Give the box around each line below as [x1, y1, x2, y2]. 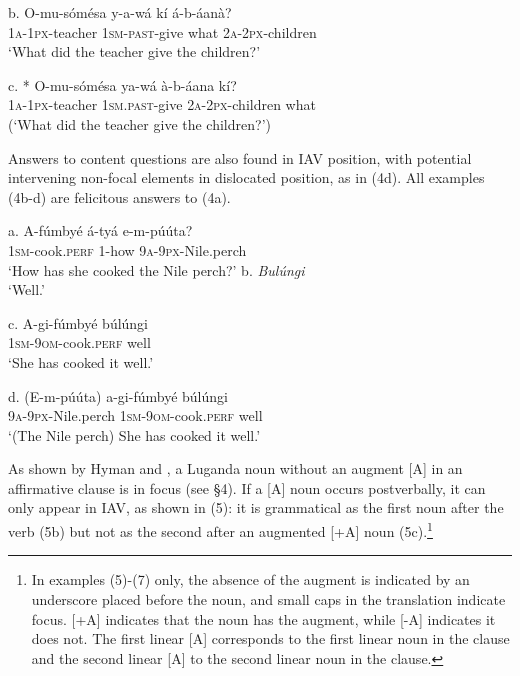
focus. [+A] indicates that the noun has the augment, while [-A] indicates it [31, 608, 496, 629]
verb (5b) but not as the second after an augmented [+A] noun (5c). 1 [8, 518, 433, 541]
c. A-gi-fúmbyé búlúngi [8, 312, 149, 333]
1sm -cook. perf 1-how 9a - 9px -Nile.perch [8, 239, 247, 260]
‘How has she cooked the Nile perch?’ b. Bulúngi [8, 259, 305, 280]
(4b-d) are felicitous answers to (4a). [8, 186, 231, 207]
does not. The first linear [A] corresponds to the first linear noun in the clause [31, 628, 510, 649]
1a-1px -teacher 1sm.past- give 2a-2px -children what [8, 94, 316, 115]
